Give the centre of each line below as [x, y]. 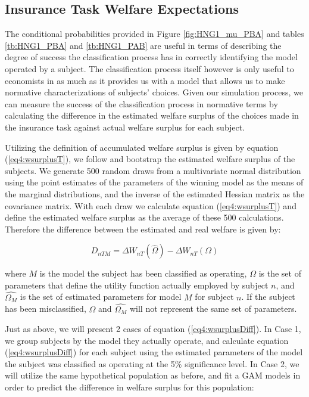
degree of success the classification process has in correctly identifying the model [151, 57]
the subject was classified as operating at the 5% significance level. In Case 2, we [152, 363]
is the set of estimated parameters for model [101, 297]
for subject [214, 297]
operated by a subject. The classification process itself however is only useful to [149, 68]
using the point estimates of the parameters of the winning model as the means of [154, 182]
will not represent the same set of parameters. [213, 308]
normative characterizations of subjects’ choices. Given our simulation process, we [154, 92]
